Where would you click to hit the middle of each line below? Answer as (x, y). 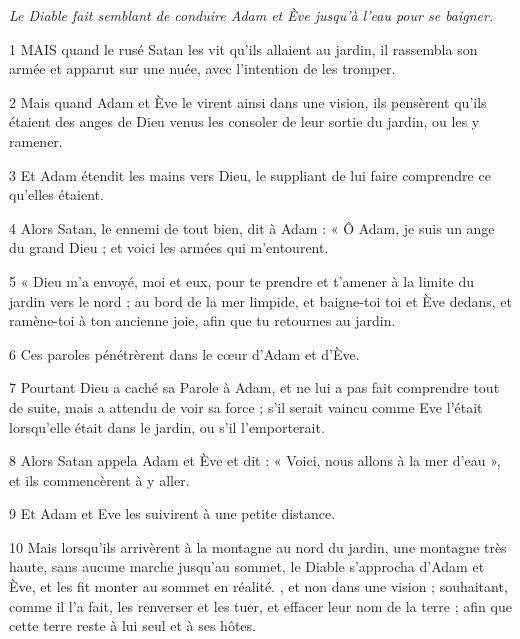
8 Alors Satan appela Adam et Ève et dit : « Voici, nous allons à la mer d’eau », (255, 460)
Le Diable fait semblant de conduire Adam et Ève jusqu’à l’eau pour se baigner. (251, 15)
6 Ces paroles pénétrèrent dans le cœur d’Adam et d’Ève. (184, 353)
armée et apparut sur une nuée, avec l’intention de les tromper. (202, 68)
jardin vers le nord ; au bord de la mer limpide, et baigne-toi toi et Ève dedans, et (260, 300)
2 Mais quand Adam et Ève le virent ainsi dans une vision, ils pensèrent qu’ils (248, 101)
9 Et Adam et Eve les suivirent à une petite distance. (172, 513)
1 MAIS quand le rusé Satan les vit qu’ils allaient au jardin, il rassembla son (243, 48)
